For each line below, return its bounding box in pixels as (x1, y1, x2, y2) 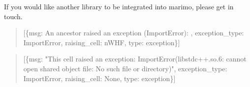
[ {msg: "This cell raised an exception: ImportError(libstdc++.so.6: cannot (23, 54, 247, 64)
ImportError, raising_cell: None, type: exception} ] (23, 73, 176, 83)
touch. (4, 11, 23, 21)
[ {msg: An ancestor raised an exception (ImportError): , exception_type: (23, 28, 244, 38)
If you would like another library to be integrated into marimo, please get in (4, 1, 234, 11)
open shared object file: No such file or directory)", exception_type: (23, 63, 227, 73)
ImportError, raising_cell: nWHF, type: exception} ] (23, 37, 180, 47)
